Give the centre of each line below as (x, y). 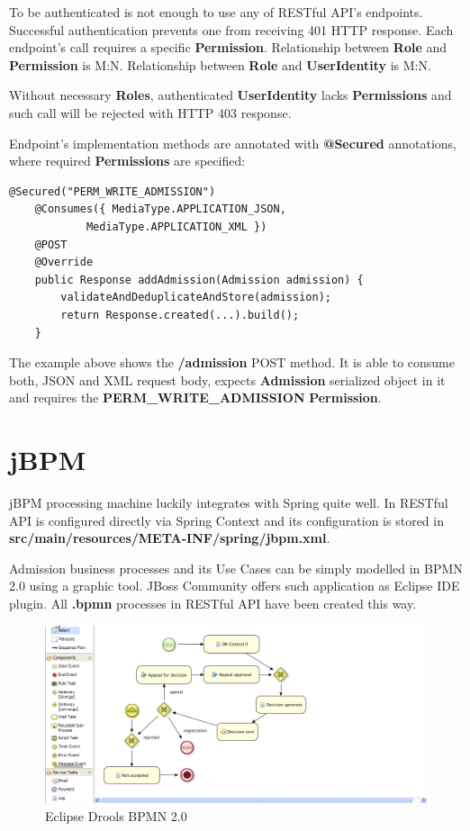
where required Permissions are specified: (127, 161)
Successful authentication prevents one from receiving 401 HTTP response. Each (231, 29)
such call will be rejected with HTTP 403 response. (150, 112)
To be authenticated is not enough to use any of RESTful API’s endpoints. (216, 12)
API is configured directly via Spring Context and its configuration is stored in (226, 520)
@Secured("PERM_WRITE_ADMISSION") (113, 191)
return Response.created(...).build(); (180, 315)
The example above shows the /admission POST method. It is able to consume (232, 362)
